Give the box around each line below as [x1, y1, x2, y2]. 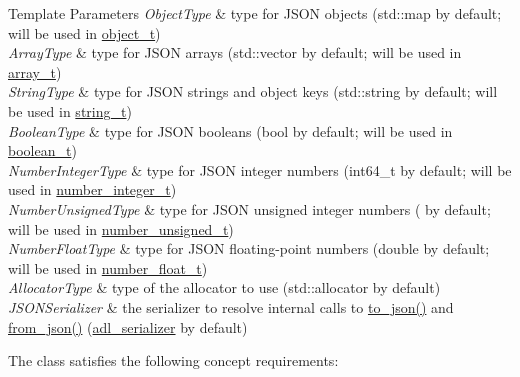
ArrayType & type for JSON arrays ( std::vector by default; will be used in [8, 42, 462, 63]
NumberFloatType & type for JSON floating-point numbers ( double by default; [8, 238, 490, 259]
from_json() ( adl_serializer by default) [8, 316, 248, 337]
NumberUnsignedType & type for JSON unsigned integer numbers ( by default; [8, 198, 491, 219]
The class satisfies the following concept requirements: [8, 350, 339, 371]
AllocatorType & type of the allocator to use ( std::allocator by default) [8, 277, 441, 298]
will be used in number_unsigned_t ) [8, 218, 234, 239]
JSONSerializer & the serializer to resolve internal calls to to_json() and [8, 296, 454, 317]
